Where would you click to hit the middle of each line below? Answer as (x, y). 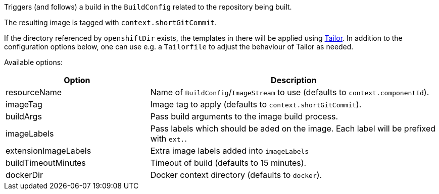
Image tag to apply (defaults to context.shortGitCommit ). (256, 104)
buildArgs (24, 116)
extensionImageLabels (48, 151)
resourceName (34, 92)
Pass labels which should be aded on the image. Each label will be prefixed (293, 128)
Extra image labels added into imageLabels (230, 151)
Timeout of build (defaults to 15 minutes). (228, 163)
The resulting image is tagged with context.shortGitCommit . (111, 22)
